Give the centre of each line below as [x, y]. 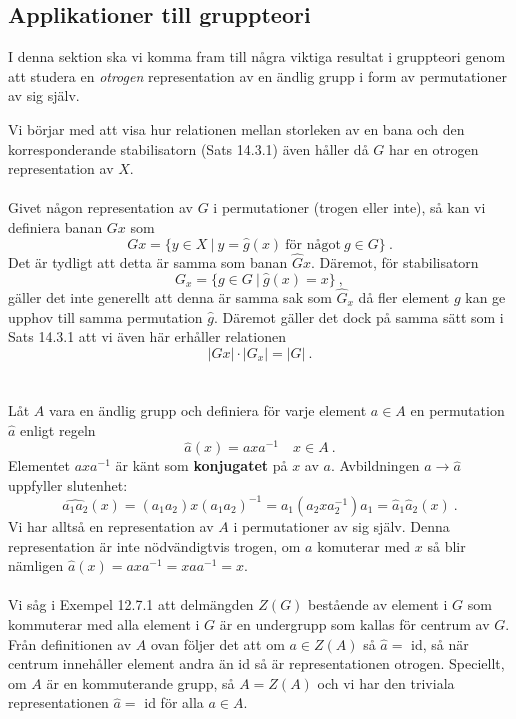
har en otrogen [434, 148]
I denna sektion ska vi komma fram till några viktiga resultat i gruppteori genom [257, 56]
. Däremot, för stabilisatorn [394, 261]
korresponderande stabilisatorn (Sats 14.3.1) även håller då [188, 148]
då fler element [404, 297]
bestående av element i [378, 604]
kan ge [485, 297]
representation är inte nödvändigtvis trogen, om [154, 545]
